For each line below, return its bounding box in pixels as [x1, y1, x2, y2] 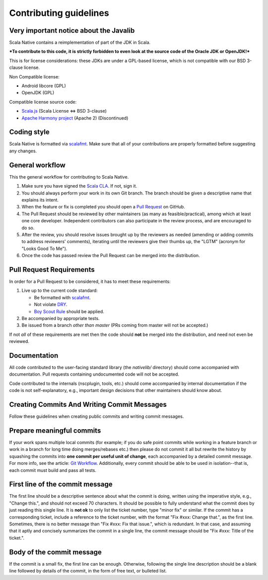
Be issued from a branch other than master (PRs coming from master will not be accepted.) [21, 322, 208, 328]
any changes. [9, 148, 37, 154]
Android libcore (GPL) [21, 83, 67, 89]
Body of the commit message [9, 548, 102, 556]
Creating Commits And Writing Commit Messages [9, 400, 167, 409]
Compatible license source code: [9, 99, 77, 105]
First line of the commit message [9, 480, 113, 489]
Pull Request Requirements [9, 265, 95, 274]
